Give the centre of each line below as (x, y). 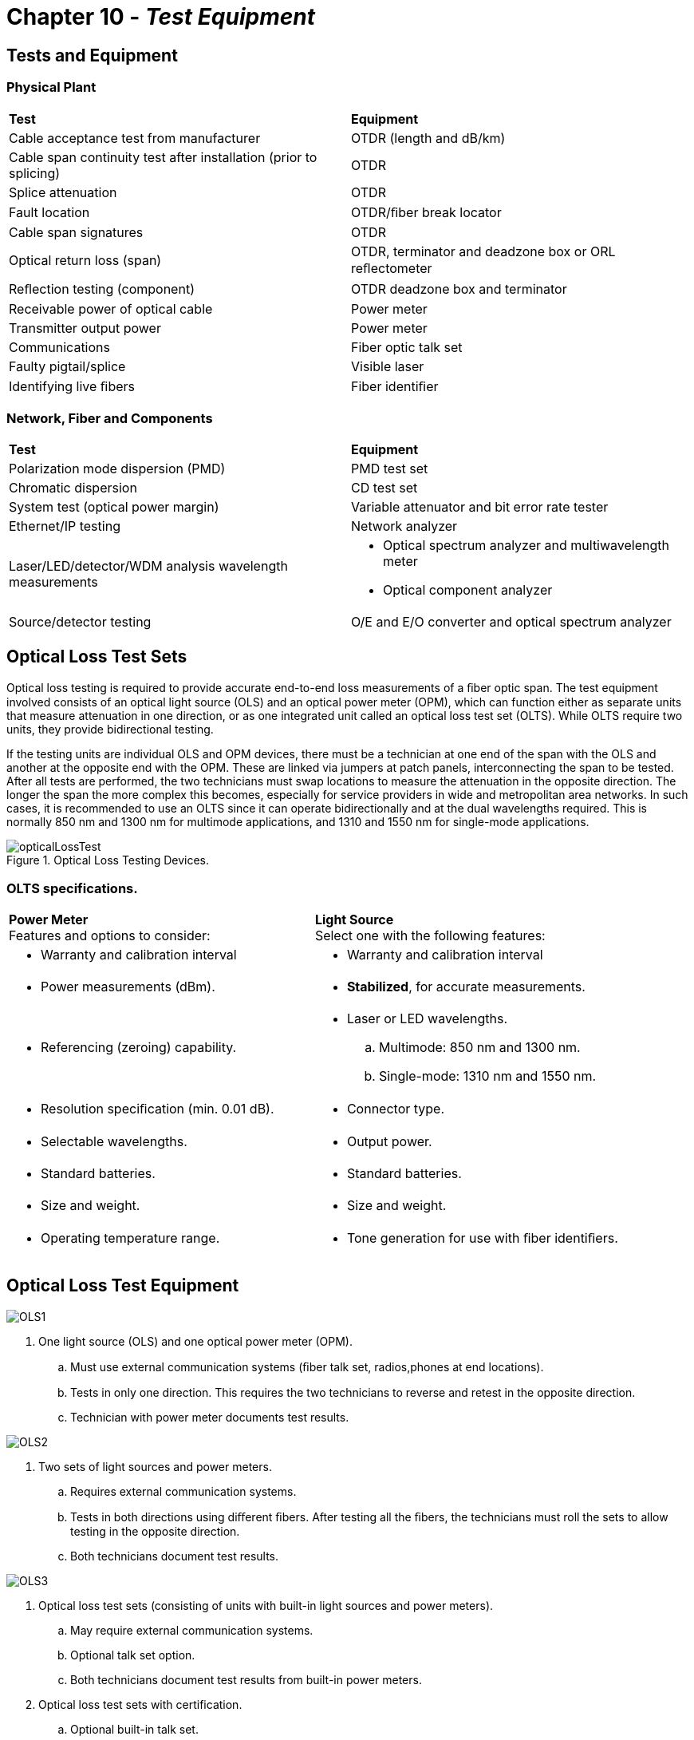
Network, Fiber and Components (110, 418)
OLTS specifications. (72, 888)
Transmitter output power (85, 328)
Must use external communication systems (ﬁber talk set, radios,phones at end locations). (307, 1366)
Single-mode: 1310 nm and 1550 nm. (487, 1076)
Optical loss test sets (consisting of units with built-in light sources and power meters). (266, 1605)
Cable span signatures (76, 232)
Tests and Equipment (92, 55)
